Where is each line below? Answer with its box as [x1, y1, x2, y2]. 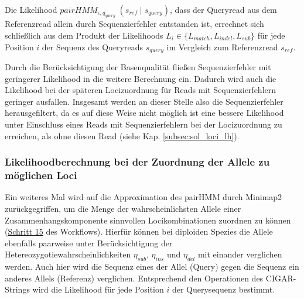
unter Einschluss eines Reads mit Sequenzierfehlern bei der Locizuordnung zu [5, 118, 282, 130]
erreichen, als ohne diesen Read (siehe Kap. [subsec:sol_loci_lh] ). [5, 129, 240, 142]
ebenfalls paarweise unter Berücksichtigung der [5, 236, 173, 249]
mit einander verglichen [197, 248, 282, 260]
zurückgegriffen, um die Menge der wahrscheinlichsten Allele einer [5, 202, 241, 214]
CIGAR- [265, 271, 296, 284]
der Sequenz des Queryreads [42, 40, 144, 53]
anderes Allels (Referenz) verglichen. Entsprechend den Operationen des [5, 271, 264, 284]
